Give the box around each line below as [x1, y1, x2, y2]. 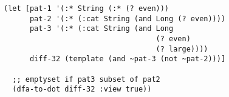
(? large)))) [156, 44, 208, 53]
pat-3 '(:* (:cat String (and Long [29, 24, 174, 33]
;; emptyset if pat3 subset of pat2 [12, 75, 160, 84]
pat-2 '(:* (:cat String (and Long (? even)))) [29, 14, 226, 23]
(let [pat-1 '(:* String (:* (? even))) [4, 4, 169, 13]
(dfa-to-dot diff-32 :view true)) [12, 85, 152, 94]
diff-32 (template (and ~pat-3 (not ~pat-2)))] [29, 55, 226, 64]
